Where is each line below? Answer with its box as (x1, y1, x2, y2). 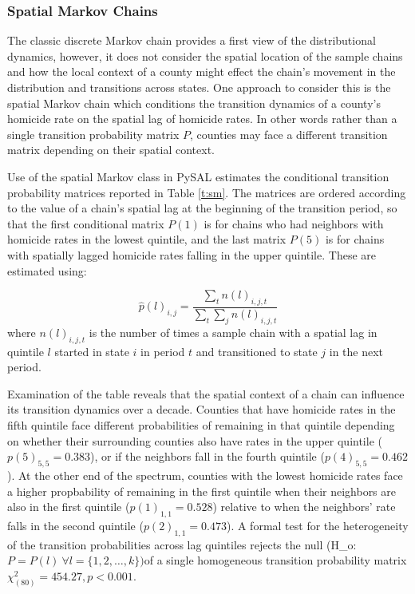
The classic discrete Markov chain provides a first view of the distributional (7, 32, 376, 49)
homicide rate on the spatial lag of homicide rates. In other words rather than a (7, 110, 397, 127)
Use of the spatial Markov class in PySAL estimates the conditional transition (7, 168, 389, 184)
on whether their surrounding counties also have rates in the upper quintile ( (7, 432, 382, 449)
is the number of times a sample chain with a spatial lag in (89, 323, 377, 340)
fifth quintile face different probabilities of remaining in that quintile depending (7, 416, 395, 433)
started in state (54, 343, 129, 359)
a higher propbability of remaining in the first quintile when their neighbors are (7, 482, 397, 499)
